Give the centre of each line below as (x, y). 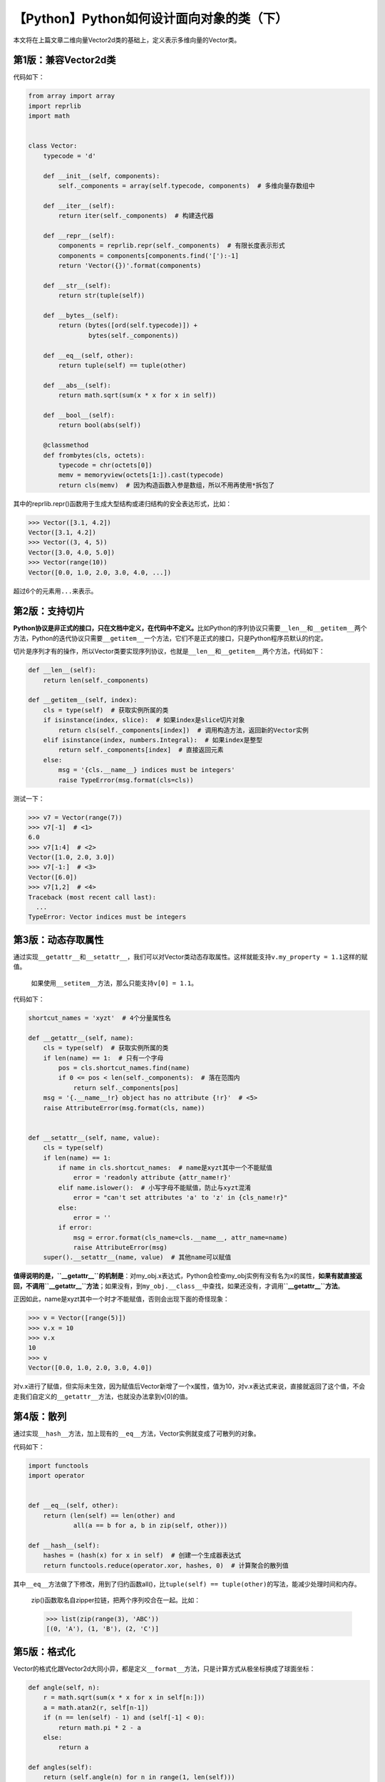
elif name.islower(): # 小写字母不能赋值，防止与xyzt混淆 (155, 1188)
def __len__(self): (62, 670)
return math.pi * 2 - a (100, 1727)
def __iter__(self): (79, 206)
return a (73, 1747)
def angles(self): (60, 1767)
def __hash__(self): (64, 1545)
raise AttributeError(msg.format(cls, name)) (124, 1108)
